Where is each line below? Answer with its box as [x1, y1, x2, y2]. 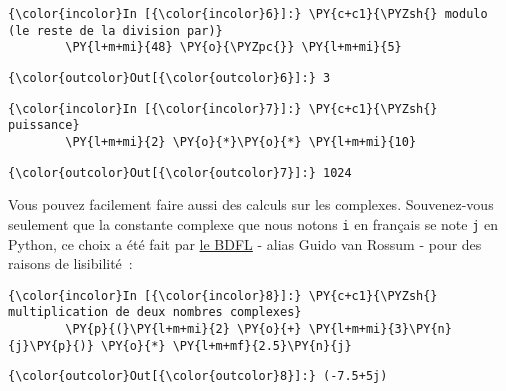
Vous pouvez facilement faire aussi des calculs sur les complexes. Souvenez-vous [8, 194, 494, 215]
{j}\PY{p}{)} [8, 338, 94, 353]
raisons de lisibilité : [8, 253, 133, 274]
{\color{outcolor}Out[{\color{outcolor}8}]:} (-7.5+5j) [8, 369, 388, 384]
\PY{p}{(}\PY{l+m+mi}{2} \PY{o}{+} [65, 322, 302, 336]
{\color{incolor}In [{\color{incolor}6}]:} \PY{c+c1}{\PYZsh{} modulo [8, 7, 488, 21]
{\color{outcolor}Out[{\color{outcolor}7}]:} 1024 [8, 165, 352, 180]
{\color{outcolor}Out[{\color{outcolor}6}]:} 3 [8, 70, 331, 85]
